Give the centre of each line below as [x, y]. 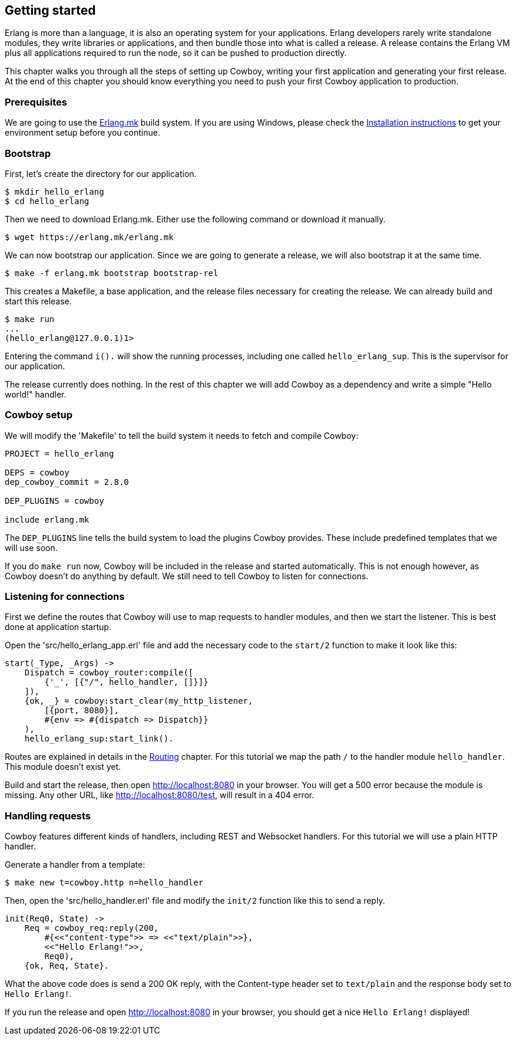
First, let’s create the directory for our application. [101, 173]
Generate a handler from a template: [75, 865]
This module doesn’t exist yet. [63, 767]
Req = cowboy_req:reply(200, [92, 928]
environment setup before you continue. [82, 133]
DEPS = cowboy [37, 472]
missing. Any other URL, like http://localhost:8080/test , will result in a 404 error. [160, 795]
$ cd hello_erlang [47, 201]
